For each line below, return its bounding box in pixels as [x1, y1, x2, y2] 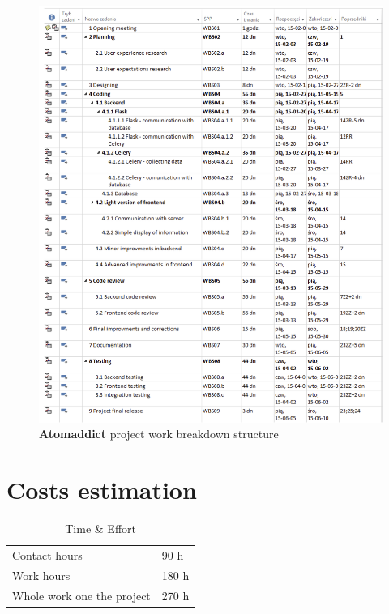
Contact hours [12, 546, 83, 563]
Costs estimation [6, 473, 197, 506]
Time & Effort [65, 520, 136, 537]
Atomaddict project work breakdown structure [39, 425, 279, 442]
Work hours [12, 566, 71, 583]
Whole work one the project [12, 586, 151, 603]
